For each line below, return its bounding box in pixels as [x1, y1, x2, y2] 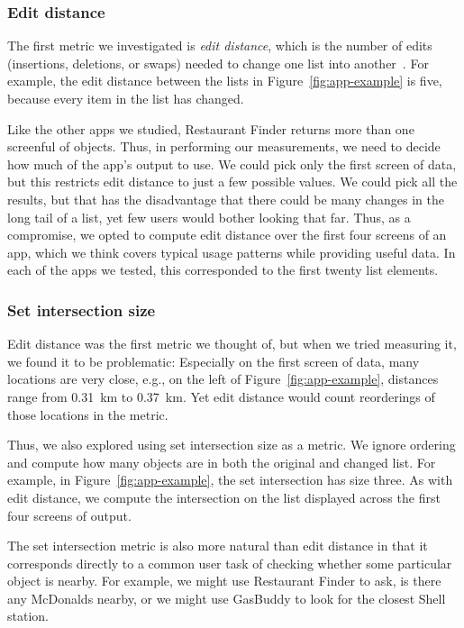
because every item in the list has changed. [7, 89, 244, 107]
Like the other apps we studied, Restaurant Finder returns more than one [7, 119, 414, 138]
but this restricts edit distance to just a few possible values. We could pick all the [7, 172, 458, 191]
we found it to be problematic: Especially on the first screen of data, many [7, 351, 420, 370]
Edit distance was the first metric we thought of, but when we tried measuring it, [7, 334, 457, 353]
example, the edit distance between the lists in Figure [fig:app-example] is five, [7, 71, 442, 90]
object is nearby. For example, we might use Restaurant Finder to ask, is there [7, 571, 441, 590]
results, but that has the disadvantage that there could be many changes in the [7, 189, 445, 208]
